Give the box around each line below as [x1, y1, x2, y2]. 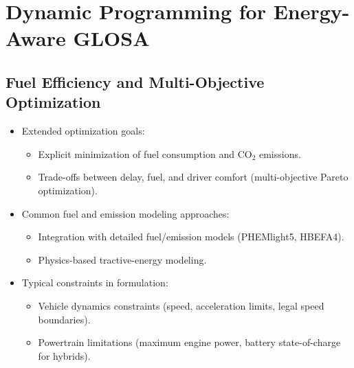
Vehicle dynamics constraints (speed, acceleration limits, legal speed [38, 298, 324, 312]
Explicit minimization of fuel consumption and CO [38, 146, 252, 161]
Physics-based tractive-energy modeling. [38, 252, 207, 266]
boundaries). [38, 312, 91, 326]
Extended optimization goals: [21, 124, 145, 138]
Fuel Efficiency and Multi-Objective [5, 71, 265, 92]
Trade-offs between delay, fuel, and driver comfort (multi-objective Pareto [38, 170, 349, 184]
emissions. [258, 146, 301, 161]
